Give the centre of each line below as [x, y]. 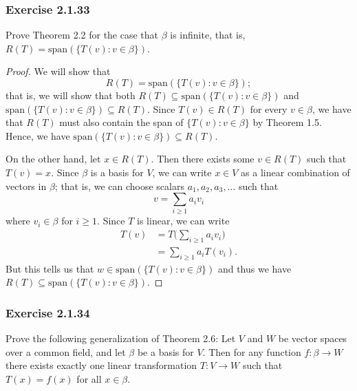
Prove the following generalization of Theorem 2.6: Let [121, 338]
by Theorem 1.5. [287, 122]
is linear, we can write [183, 221]
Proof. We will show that [58, 71]
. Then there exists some [203, 159]
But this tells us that [50, 268]
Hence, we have [38, 135]
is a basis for [117, 172]
